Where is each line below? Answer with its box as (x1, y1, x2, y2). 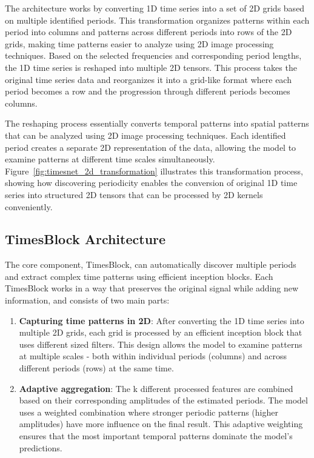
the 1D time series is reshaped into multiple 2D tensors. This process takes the (5, 61, 297, 73)
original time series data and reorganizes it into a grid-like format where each (5, 73, 292, 85)
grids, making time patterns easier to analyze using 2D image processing (5, 37, 274, 50)
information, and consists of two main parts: (5, 294, 170, 307)
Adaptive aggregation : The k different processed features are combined (19, 382, 293, 394)
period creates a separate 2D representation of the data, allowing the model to (5, 141, 296, 153)
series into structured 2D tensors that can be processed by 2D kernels (5, 188, 263, 201)
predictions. (19, 441, 62, 454)
